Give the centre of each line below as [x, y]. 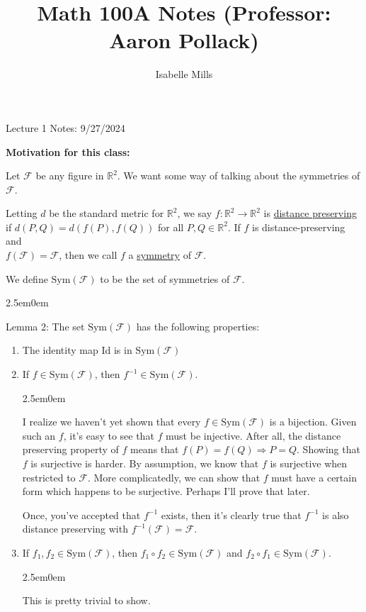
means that [154, 449]
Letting [22, 213]
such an [39, 435]
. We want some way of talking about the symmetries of [239, 176]
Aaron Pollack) [184, 40]
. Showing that [328, 449]
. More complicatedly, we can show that [174, 477]
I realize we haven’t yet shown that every [111, 422]
